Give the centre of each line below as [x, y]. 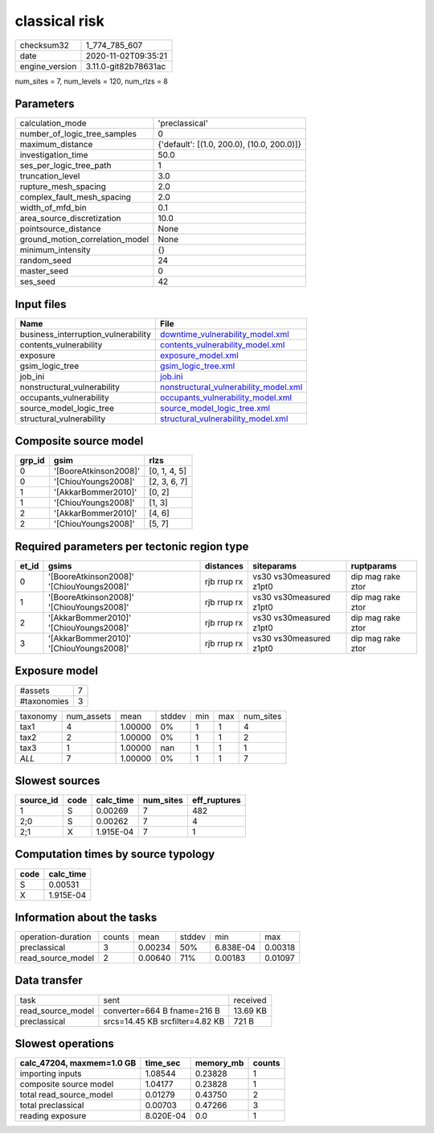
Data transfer [49, 981]
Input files [41, 304]
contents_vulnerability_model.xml [222, 344]
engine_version [48, 66]
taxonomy [39, 716]
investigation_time [54, 155]
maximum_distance [56, 145]
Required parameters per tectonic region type [132, 546]
